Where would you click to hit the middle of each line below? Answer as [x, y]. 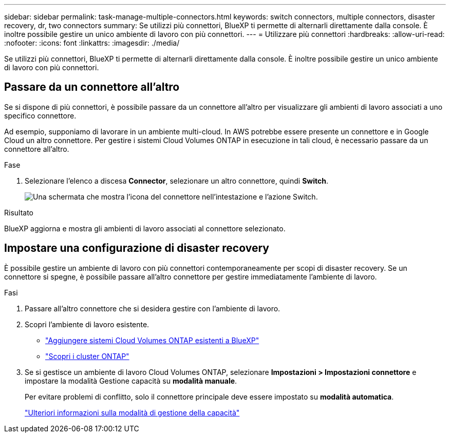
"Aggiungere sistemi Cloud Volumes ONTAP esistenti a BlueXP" [152, 340]
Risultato [19, 212]
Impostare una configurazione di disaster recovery [137, 248]
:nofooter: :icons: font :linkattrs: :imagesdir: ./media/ [92, 43]
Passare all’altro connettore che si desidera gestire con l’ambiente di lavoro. [153, 308]
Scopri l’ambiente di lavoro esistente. [87, 324]
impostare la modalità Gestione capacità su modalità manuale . [131, 381]
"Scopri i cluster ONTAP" [87, 356]
